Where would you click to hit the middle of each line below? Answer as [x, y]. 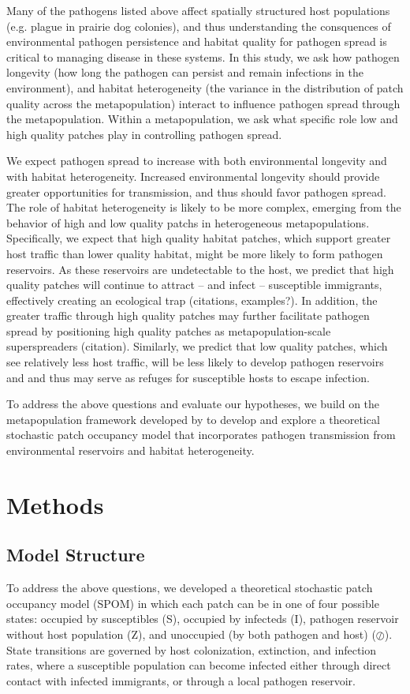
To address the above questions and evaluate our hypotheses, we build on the [193, 404]
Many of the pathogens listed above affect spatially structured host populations [198, 10]
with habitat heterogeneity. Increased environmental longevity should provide [193, 176]
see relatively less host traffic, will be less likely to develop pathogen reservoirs [195, 362]
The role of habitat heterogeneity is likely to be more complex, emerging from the [204, 207]
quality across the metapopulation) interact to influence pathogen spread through [203, 103]
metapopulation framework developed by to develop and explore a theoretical [193, 419]
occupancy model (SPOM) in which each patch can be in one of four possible [193, 603]
